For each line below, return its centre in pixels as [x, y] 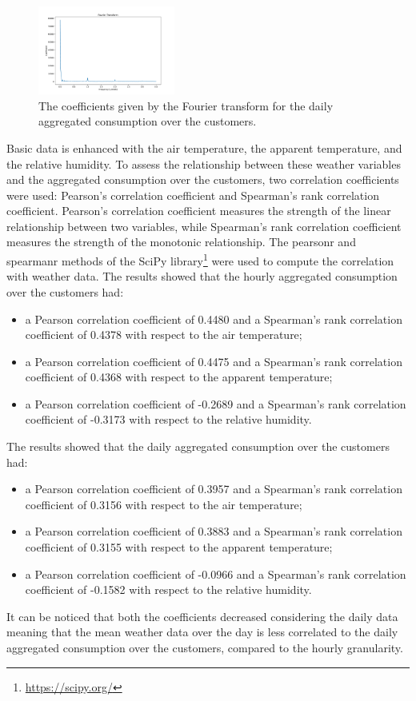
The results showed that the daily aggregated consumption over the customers [198, 446]
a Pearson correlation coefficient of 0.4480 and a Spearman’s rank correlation [214, 319]
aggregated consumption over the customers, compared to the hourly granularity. [205, 647]
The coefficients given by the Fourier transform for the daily [186, 105]
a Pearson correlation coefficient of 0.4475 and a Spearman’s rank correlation [214, 361]
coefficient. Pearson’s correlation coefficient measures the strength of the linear [199, 211]
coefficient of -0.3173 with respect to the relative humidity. [168, 419]
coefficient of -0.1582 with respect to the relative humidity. [168, 589]
